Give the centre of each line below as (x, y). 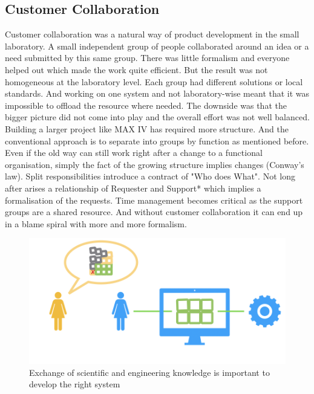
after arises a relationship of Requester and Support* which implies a (133, 188)
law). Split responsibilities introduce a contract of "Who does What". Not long (150, 176)
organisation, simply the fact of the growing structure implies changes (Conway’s (155, 164)
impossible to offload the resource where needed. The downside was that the (146, 105)
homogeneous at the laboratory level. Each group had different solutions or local (154, 81)
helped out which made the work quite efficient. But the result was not (136, 69)
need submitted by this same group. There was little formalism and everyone (147, 58)
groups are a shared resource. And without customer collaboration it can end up (154, 212)
